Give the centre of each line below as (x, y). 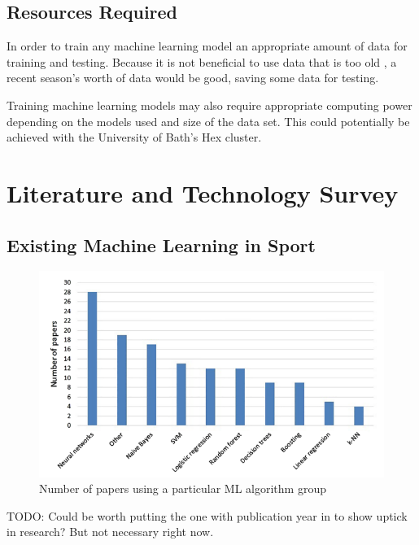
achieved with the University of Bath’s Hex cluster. (134, 137)
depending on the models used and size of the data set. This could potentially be (208, 121)
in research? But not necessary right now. (110, 532)
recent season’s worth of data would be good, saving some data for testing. (193, 78)
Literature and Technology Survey (203, 192)
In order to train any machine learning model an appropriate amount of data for (207, 46)
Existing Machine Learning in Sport (161, 244)
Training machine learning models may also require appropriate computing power (209, 105)
